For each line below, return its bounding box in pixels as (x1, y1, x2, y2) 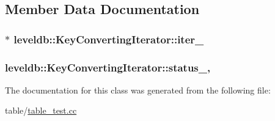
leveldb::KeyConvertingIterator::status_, (5, 59, 211, 75)
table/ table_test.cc (5, 104, 77, 117)
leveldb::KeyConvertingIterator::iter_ (13, 31, 204, 46)
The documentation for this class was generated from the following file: (5, 83, 271, 96)
